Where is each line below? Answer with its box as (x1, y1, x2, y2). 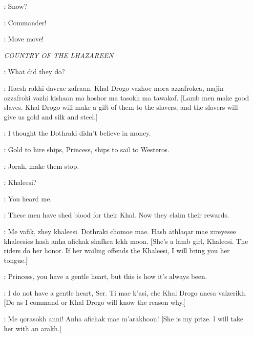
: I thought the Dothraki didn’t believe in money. (4, 128, 151, 138)
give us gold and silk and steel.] (4, 111, 98, 121)
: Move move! (4, 34, 44, 44)
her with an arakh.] (4, 323, 62, 333)
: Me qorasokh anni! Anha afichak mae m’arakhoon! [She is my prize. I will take (4, 314, 243, 324)
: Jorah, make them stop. (4, 160, 79, 171)
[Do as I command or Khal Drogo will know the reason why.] (4, 297, 186, 307)
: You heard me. (4, 193, 52, 203)
